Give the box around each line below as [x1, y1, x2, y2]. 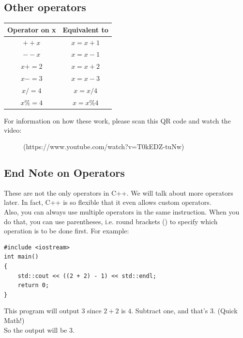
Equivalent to [62, 24, 108, 34]
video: [4, 125, 22, 135]
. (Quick [213, 306, 238, 316]
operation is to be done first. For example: [4, 226, 129, 236]
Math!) [4, 315, 25, 325]
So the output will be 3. [4, 324, 75, 335]
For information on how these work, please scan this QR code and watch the [4, 115, 231, 125]
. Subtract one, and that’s [131, 306, 208, 316]
